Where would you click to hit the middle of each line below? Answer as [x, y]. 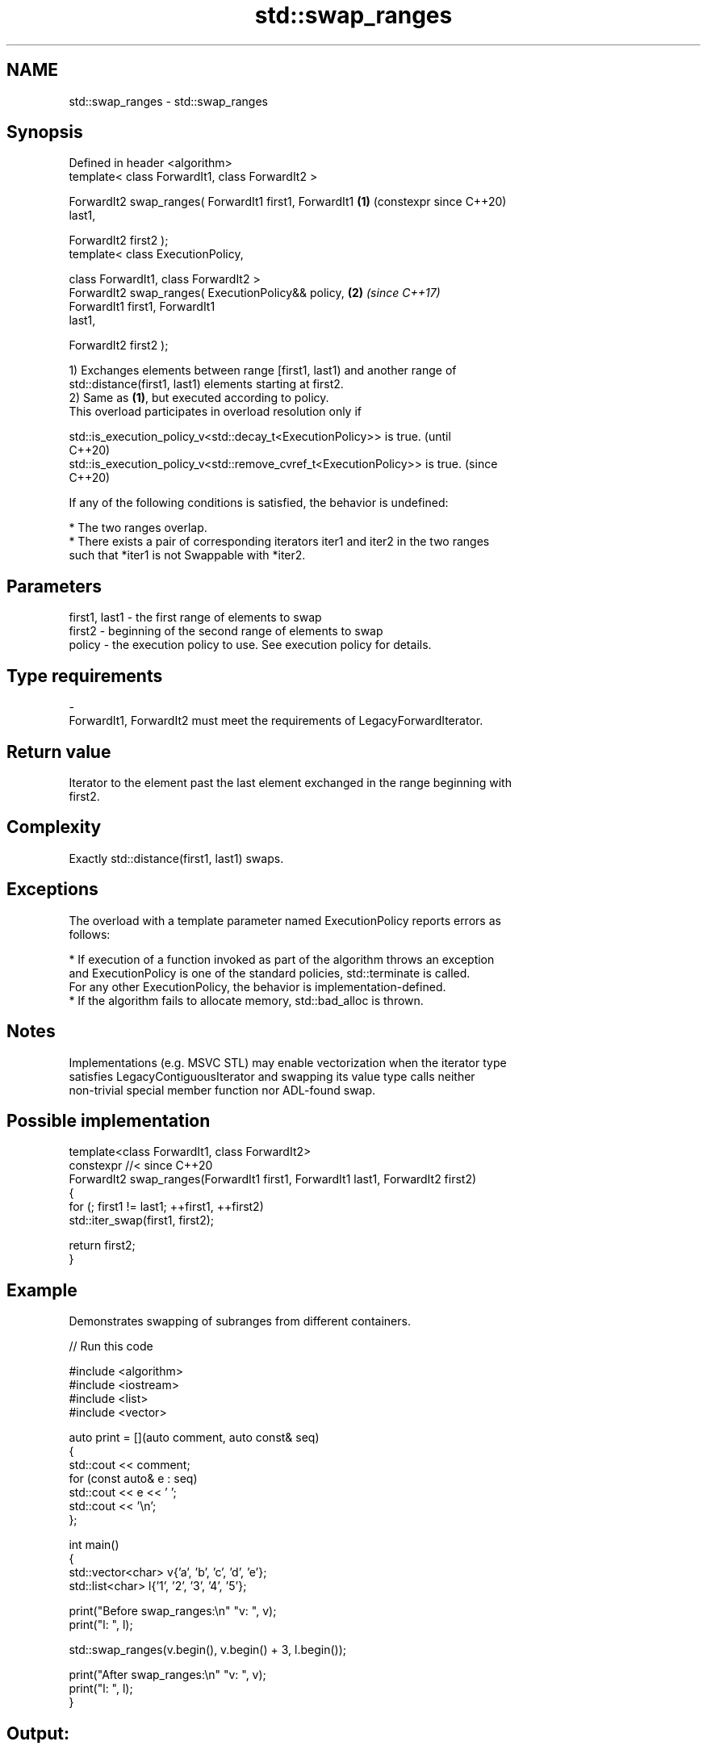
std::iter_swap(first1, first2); [142, 1220]
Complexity [54, 827]
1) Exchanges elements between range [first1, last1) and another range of [263, 371]
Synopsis [45, 132]
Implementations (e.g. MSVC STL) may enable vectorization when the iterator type [288, 1062]
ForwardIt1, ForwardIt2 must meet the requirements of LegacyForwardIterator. [276, 721]
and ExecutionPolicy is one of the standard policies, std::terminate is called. [270, 973]
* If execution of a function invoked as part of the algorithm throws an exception [282, 959]
